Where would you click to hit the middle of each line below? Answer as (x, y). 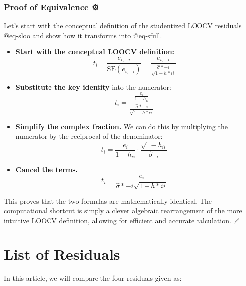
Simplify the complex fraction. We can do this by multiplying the (122, 126)
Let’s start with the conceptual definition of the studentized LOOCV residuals (123, 25)
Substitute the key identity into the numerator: (93, 87)
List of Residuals (62, 254)
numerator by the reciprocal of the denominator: (89, 136)
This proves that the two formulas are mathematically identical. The (108, 201)
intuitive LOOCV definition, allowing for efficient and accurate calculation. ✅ (122, 220)
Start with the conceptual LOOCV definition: (95, 52)
